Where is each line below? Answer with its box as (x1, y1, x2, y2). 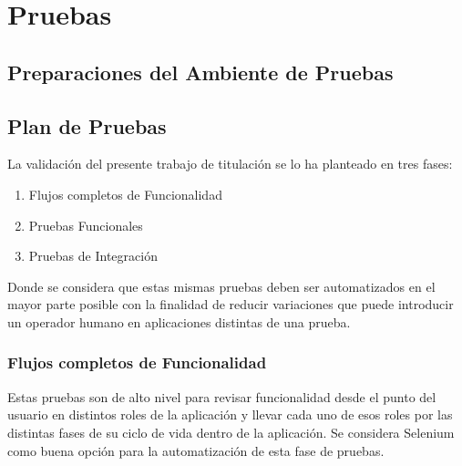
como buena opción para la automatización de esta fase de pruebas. (7, 440, 385, 460)
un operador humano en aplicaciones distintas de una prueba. (7, 312, 351, 331)
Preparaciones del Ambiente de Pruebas (7, 57, 394, 86)
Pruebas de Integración (28, 246, 158, 265)
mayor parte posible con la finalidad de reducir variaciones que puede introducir (7, 295, 454, 314)
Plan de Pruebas (7, 111, 167, 140)
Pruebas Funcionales (28, 215, 143, 234)
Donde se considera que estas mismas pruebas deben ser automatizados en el (7, 276, 436, 295)
